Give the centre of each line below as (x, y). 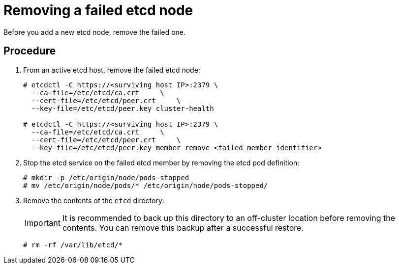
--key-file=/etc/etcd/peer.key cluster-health (123, 108)
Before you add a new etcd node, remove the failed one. (95, 32)
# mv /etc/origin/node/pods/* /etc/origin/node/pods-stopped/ (146, 185)
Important (43, 223)
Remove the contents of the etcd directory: (94, 200)
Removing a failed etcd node (98, 10)
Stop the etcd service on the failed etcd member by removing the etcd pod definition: (161, 162)
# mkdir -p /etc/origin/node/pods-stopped (106, 177)
